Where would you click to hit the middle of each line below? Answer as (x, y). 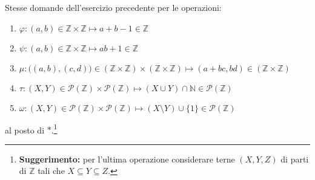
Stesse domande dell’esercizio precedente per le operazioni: (113, 7)
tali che (51, 171)
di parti (295, 159)
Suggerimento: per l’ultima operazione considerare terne (127, 159)
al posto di (25, 130)
